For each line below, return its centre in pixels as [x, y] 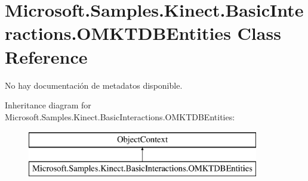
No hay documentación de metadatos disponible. [94, 85]
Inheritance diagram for [48, 105]
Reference [46, 56]
